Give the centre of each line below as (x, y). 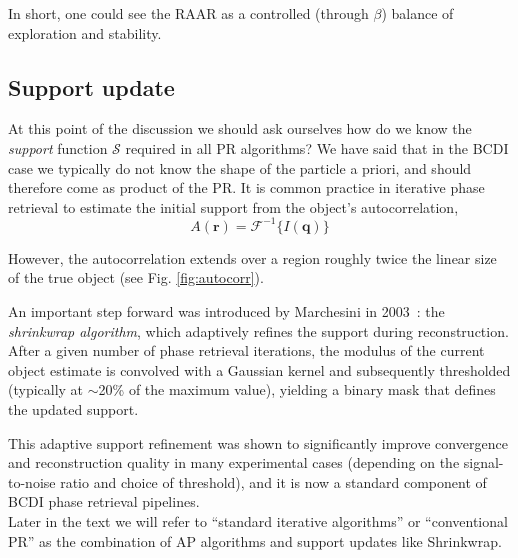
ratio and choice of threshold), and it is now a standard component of (273, 481)
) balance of (417, 13)
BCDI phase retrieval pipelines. (104, 501)
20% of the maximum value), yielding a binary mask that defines (297, 389)
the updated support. (73, 409)
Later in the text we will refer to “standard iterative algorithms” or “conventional (258, 520)
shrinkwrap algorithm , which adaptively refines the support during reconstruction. (258, 330)
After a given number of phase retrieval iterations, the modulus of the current (246, 350)
